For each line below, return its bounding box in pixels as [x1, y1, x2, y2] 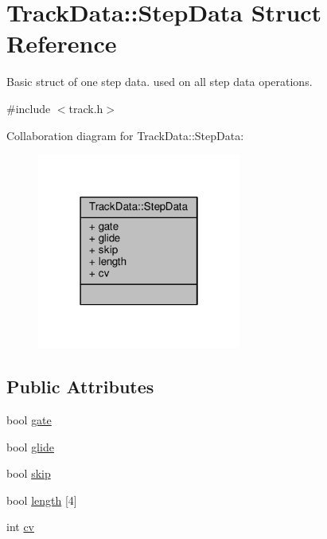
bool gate [6, 411, 52, 428]
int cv [6, 518, 35, 535]
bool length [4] [6, 491, 77, 508]
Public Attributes [6, 374, 154, 399]
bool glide [6, 438, 54, 455]
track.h [68, 100, 103, 116]
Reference [6, 27, 117, 60]
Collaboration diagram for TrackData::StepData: [6, 127, 244, 143]
